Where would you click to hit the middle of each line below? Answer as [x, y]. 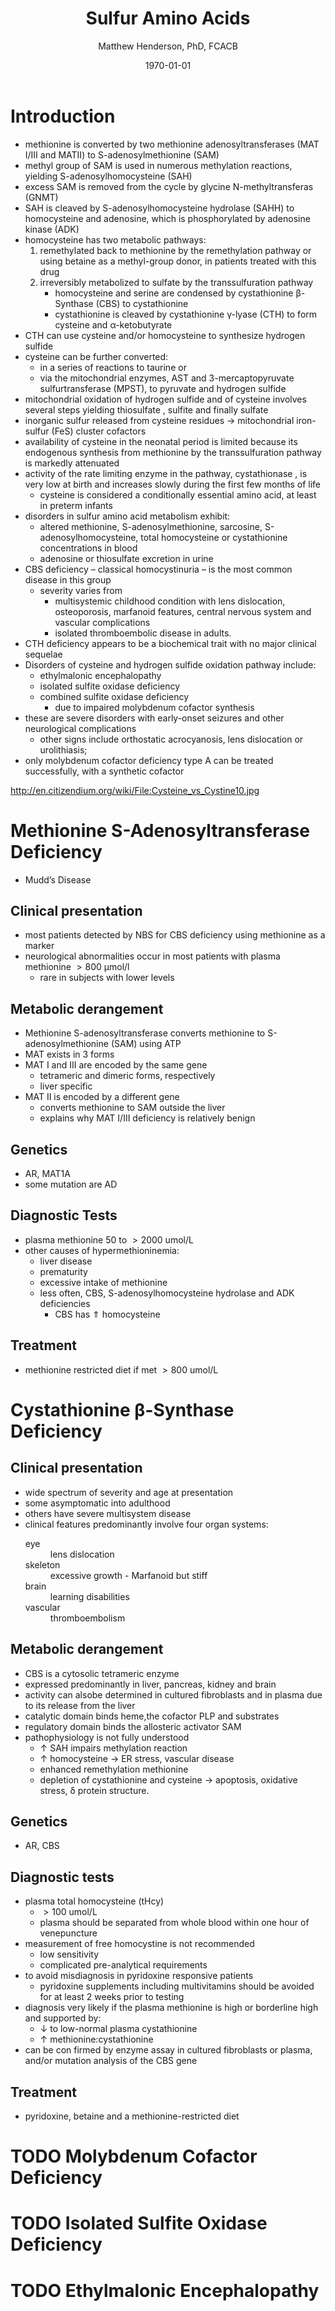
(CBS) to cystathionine [142, 303]
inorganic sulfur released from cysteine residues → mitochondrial [159, 420]
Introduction [63, 116]
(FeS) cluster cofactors [99, 431]
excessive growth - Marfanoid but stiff [128, 1575]
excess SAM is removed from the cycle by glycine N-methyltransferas [169, 186]
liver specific [66, 1086]
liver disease [66, 1261]
